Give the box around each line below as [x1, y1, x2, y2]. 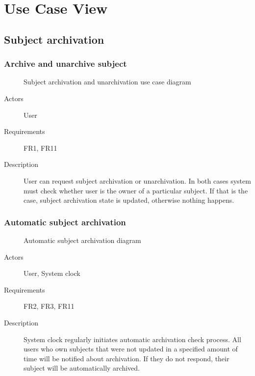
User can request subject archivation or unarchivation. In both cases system [24, 175, 251, 186]
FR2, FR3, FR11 [24, 301, 75, 311]
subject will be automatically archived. [24, 363, 140, 373]
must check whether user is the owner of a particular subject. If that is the [24, 185, 248, 195]
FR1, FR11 [24, 142, 57, 153]
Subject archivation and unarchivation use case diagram [24, 77, 191, 87]
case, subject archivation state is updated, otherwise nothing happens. [24, 195, 234, 205]
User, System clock [24, 268, 80, 278]
